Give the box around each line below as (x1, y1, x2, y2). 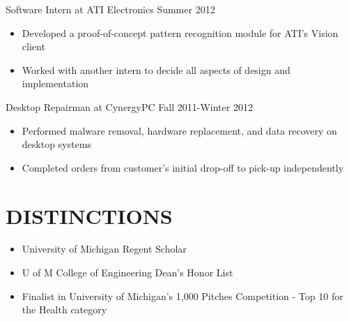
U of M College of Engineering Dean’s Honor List (22, 265, 233, 280)
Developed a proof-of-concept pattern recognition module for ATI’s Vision (22, 25, 339, 40)
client (22, 39, 45, 54)
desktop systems (22, 137, 91, 151)
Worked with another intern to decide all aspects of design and (22, 62, 290, 77)
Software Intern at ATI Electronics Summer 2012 (6, 2, 215, 16)
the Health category (22, 302, 107, 317)
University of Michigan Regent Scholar (22, 241, 187, 256)
